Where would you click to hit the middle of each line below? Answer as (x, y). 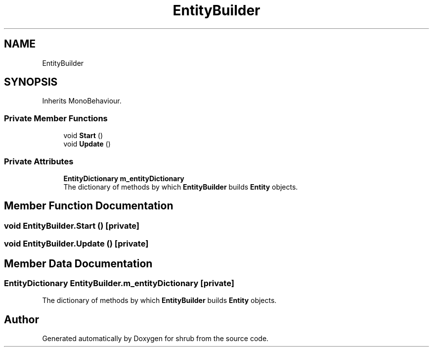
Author (22, 319)
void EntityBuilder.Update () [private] (76, 244)
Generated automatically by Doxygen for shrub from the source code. (155, 339)
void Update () (87, 144)
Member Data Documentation (78, 263)
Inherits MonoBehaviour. (82, 101)
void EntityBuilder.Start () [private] (72, 226)
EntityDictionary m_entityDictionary (124, 178)
